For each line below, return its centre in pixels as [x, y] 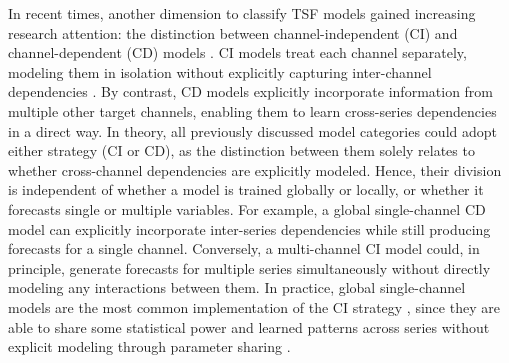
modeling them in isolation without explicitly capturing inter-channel [220, 71]
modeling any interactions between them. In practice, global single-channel [237, 287]
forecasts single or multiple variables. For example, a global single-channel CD [247, 208]
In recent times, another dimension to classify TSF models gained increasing [242, 13]
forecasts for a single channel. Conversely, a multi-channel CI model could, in [244, 248]
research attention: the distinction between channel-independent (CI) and [233, 32]
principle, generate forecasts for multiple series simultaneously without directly [249, 267]
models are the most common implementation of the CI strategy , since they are [254, 306]
